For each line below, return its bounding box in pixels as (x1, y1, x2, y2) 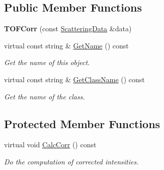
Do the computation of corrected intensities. (4, 156, 139, 166)
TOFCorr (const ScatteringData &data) (4, 23, 132, 34)
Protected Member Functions (4, 116, 160, 131)
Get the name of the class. (4, 91, 85, 101)
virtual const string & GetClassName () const (4, 74, 145, 84)
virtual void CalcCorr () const (4, 139, 97, 150)
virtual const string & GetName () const (4, 40, 129, 50)
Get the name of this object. (4, 57, 90, 68)
